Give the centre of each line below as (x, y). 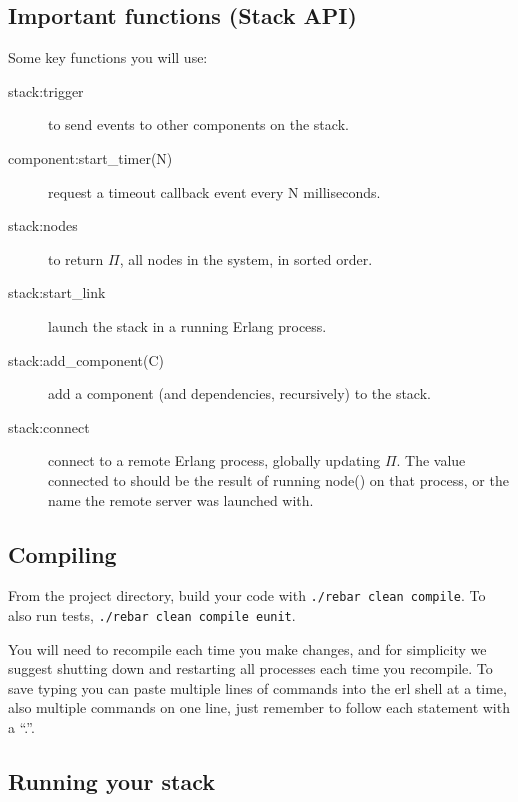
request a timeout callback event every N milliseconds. (214, 191)
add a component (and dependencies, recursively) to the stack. (239, 393)
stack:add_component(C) (86, 359)
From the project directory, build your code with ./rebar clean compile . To (247, 595)
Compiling (62, 553)
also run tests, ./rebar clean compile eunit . (152, 614)
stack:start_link (57, 292)
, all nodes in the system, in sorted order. (246, 258)
